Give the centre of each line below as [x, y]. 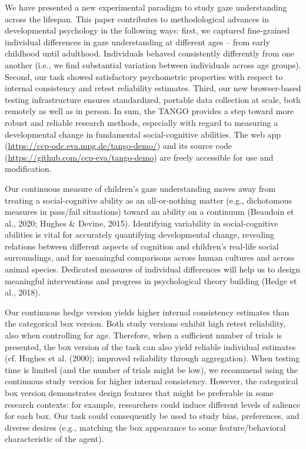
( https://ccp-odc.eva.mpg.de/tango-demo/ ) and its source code [119, 146]
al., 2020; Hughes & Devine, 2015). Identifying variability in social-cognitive [142, 223]
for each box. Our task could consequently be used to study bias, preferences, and [152, 416]
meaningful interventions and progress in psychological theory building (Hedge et [151, 280]
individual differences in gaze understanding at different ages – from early [137, 41]
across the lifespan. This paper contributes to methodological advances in [137, 19]
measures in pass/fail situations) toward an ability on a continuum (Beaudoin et [149, 212]
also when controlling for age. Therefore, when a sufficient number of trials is [144, 335]
